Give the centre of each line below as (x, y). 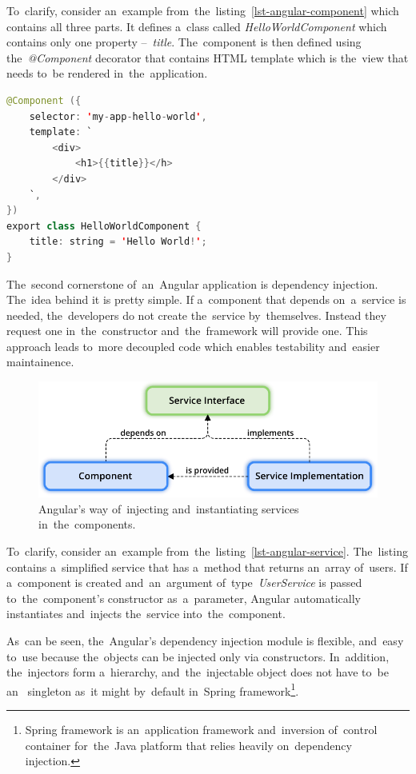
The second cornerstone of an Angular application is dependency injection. (192, 283)
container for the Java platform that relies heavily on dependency (188, 745)
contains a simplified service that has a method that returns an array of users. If (207, 567)
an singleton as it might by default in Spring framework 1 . (153, 689)
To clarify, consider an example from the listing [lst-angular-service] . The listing (207, 551)
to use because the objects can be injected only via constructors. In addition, (198, 656)
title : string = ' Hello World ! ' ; (118, 242)
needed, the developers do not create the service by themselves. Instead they (196, 315)
